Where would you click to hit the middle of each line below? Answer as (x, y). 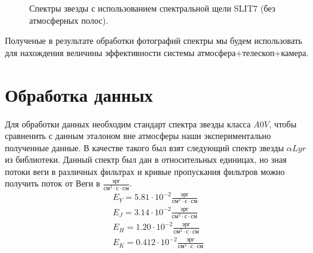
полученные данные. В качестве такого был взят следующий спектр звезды (145, 147)
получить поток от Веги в (53, 183)
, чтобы (283, 123)
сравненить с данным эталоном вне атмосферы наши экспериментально (138, 136)
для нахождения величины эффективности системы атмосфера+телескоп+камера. (157, 52)
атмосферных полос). (69, 20)
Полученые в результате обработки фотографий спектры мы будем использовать (154, 41)
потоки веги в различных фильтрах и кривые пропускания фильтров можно (145, 171)
